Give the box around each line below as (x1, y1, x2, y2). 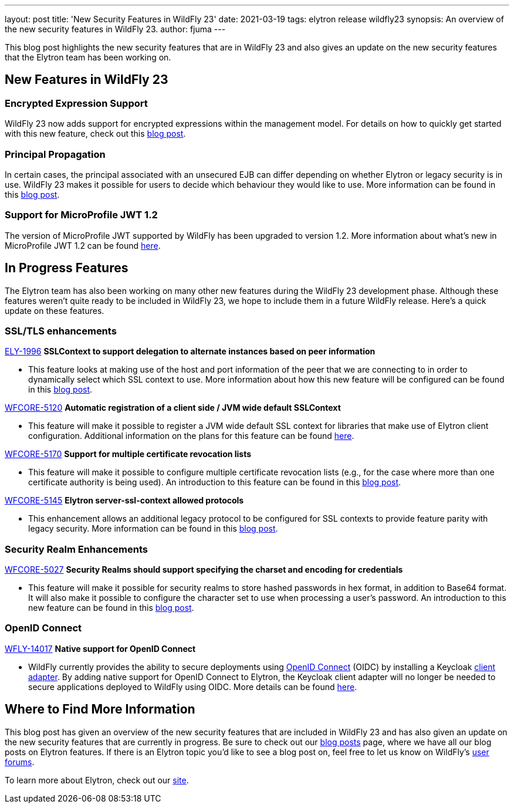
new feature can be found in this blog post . (28, 603, 194, 613)
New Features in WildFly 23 (5, 72, 168, 87)
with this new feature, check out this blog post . (5, 129, 186, 139)
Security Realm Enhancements (5, 543, 148, 555)
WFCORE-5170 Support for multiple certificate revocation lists (5, 449, 252, 459)
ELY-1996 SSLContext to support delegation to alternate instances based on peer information (5, 346, 376, 357)
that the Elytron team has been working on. (5, 52, 171, 62)
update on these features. (5, 305, 104, 316)
